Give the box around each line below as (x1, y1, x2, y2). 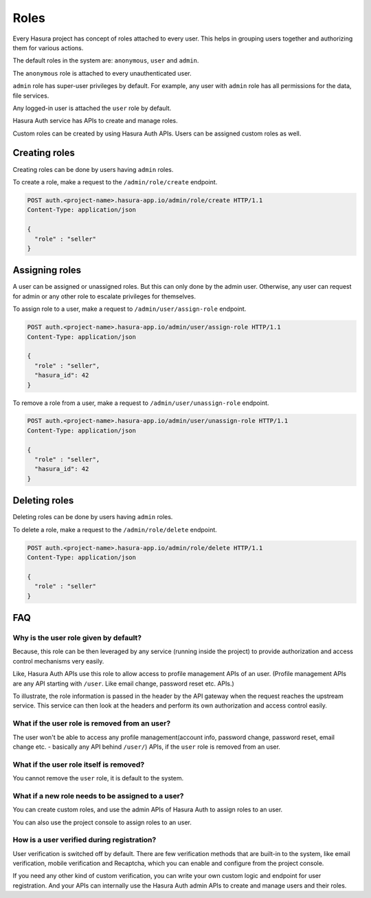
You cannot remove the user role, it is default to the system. (12, 774, 184, 782)
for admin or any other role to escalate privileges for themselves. (12, 292, 196, 300)
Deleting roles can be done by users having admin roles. (12, 513, 173, 521)
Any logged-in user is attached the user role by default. (12, 104, 172, 112)
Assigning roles (12, 265, 82, 276)
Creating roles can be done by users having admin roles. (12, 165, 174, 173)
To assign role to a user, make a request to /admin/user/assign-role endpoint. (12, 305, 247, 313)
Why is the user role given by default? (12, 633, 142, 643)
